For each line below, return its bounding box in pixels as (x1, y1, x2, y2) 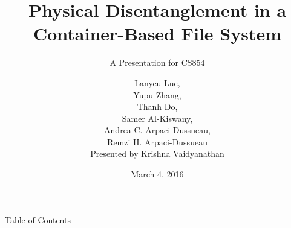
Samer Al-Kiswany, (122, 112, 193, 124)
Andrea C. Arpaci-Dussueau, (104, 124, 211, 136)
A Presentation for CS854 (110, 56, 205, 69)
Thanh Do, (137, 100, 178, 113)
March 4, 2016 (131, 168, 184, 180)
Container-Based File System (33, 21, 282, 46)
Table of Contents (5, 213, 71, 226)
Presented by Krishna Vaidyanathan (90, 147, 224, 160)
